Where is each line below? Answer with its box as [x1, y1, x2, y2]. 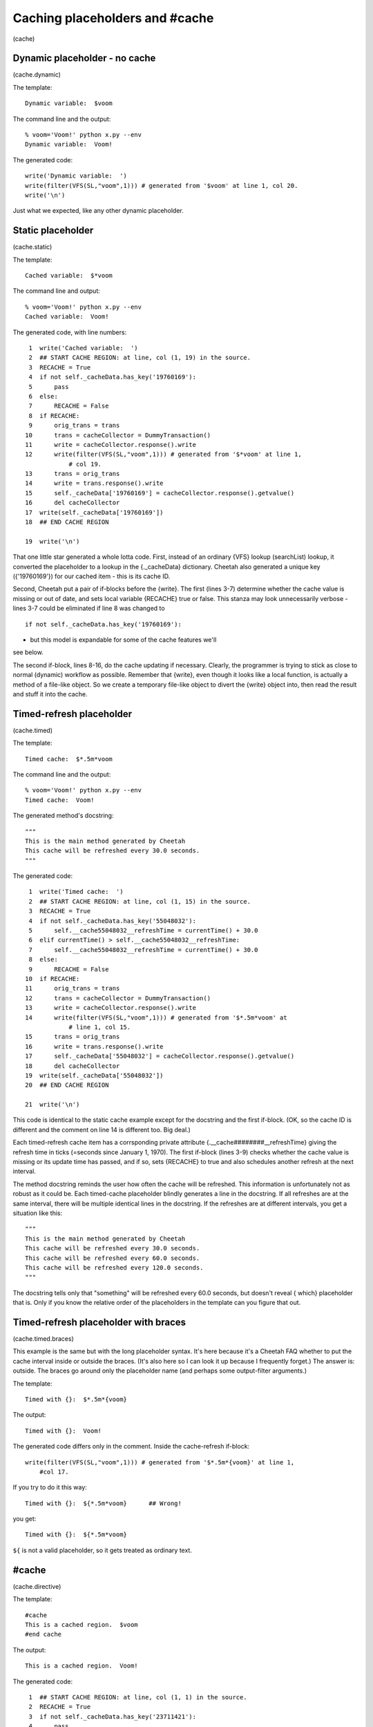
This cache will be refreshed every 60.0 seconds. [25, 1254, 200, 1262]
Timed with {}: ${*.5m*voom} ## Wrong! [25, 1499, 182, 1507]
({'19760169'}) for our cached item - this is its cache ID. [12, 572, 171, 580]
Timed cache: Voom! [25, 796, 95, 804]
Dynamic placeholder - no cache [12, 53, 156, 64]
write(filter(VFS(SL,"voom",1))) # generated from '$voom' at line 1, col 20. [25, 182, 298, 189]
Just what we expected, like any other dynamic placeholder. [12, 207, 184, 215]
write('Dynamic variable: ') [25, 172, 128, 180]
